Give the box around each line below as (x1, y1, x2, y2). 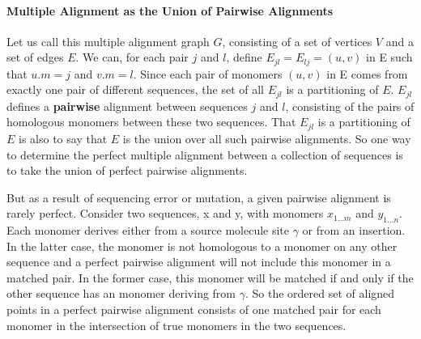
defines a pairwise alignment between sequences (6, 97, 248, 114)
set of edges (6, 49, 64, 66)
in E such (366, 49, 413, 66)
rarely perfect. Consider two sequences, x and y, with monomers (6, 205, 324, 222)
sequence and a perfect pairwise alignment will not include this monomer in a (6, 253, 391, 270)
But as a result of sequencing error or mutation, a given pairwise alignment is (6, 189, 391, 206)
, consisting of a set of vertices (222, 32, 372, 49)
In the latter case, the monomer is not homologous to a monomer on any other (6, 237, 398, 254)
